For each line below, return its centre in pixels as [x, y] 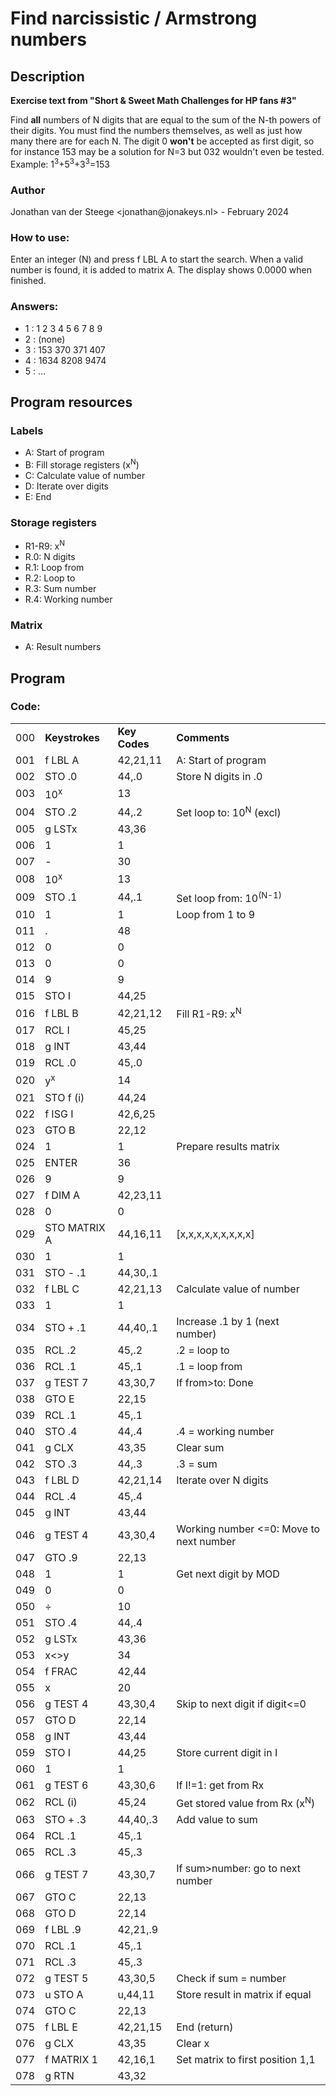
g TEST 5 [66, 1979]
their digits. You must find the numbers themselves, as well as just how [156, 130]
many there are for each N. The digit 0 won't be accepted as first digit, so [162, 141]
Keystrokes [72, 737]
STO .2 [61, 812]
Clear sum [200, 1447]
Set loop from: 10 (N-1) [229, 897]
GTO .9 [61, 1557]
